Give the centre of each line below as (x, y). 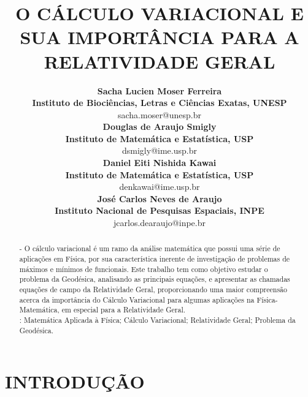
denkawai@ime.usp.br (160, 187)
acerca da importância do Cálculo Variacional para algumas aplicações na (137, 299)
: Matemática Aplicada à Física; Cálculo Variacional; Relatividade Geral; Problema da (157, 320)
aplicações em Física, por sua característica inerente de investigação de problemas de (155, 259)
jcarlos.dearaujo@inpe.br (160, 223)
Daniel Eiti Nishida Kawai (160, 163)
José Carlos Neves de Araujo (160, 198)
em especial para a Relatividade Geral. (124, 310)
